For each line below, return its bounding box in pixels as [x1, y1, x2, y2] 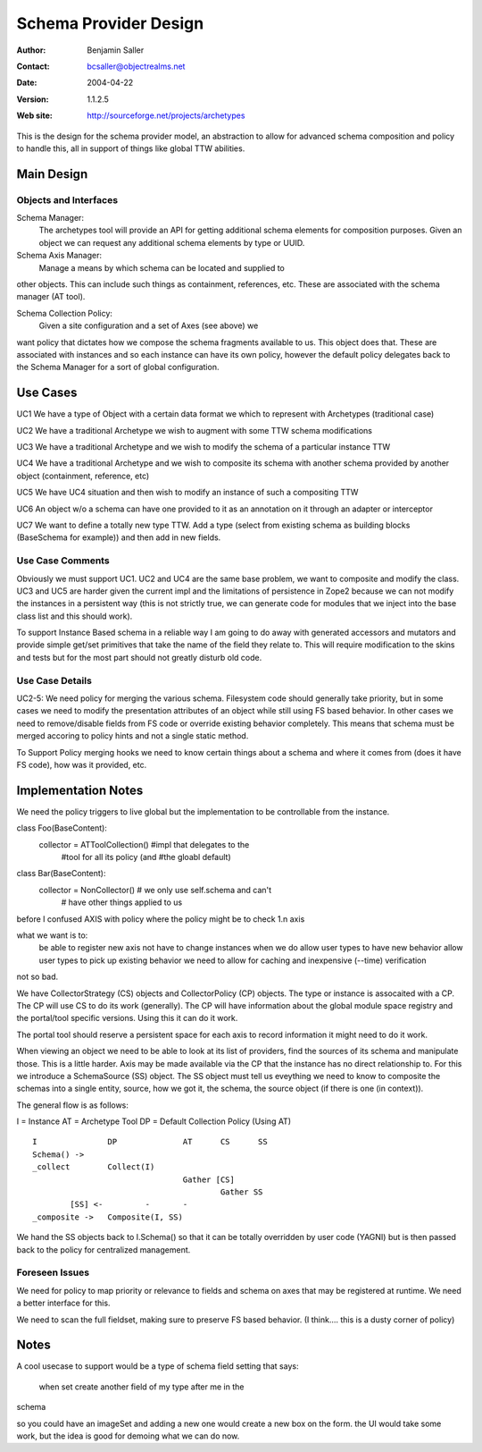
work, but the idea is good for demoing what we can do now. [16, 1431, 240, 1441]
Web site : [16, 110, 53, 121]
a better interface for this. [16, 1297, 111, 1309]
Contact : [16, 61, 51, 72]
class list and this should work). [16, 611, 133, 621]
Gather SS [220, 1187, 263, 1197]
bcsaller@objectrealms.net [87, 61, 186, 72]
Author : [16, 45, 46, 55]
